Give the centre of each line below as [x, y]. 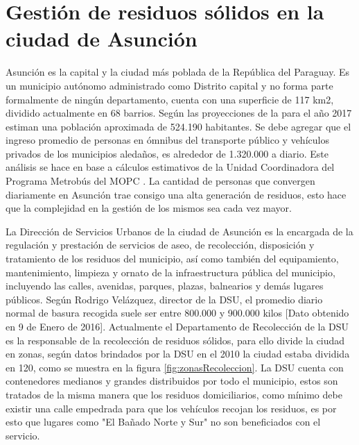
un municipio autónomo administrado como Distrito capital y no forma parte [169, 85]
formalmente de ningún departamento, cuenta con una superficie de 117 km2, [170, 99]
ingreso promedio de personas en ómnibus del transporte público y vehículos [167, 140]
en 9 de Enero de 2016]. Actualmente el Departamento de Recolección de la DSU [177, 326]
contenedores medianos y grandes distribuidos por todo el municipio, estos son [172, 381]
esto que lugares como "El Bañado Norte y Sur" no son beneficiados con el [163, 422]
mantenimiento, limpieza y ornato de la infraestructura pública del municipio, [170, 272]
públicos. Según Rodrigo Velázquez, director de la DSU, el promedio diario [164, 299]
